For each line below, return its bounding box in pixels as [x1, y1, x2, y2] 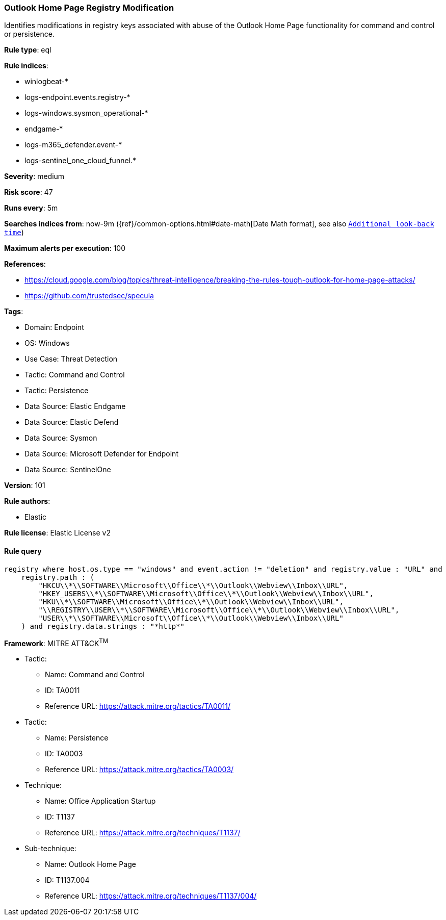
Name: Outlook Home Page [45, 860, 136, 869]
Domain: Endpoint [24, 323, 84, 332]
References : [4, 260, 46, 269]
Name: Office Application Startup [45, 797, 156, 806]
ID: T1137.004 [45, 876, 90, 885]
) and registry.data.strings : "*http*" [21, 622, 185, 630]
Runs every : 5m [4, 203, 58, 213]
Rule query [4, 546, 42, 555]
